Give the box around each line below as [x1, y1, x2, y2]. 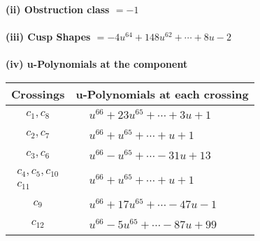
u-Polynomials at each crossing [75, 85, 249, 102]
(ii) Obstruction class [6, 2, 110, 16]
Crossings [11, 85, 65, 102]
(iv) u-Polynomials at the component [6, 57, 188, 71]
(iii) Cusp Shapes [6, 29, 91, 44]
